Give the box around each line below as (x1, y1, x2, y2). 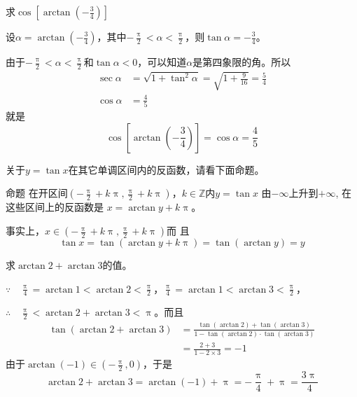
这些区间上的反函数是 (6, 200, 104, 214)
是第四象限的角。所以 (192, 55, 291, 69)
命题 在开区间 (6, 186, 68, 200)
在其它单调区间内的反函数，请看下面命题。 (68, 162, 265, 176)
